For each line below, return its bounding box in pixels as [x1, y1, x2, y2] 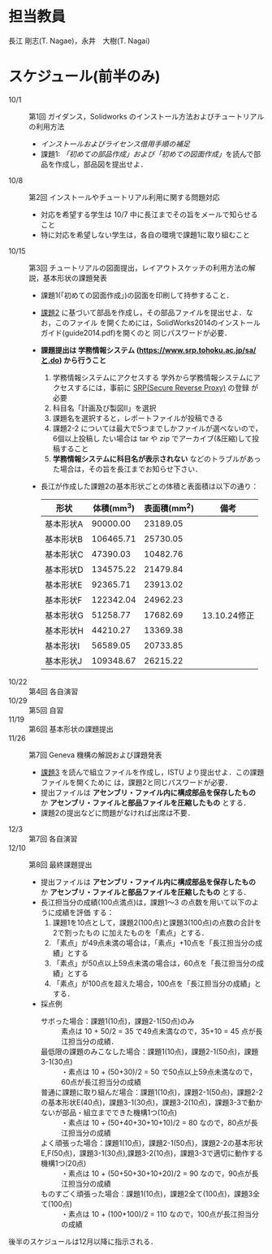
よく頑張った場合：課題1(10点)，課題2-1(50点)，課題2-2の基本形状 [40, 1139, 264, 1148]
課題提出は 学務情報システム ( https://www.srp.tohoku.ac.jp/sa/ [40, 345, 257, 354]
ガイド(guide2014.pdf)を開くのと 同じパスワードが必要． [40, 328, 231, 337]
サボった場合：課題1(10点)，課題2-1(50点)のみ [40, 1017, 195, 1026]
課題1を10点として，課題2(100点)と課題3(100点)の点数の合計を [52, 918, 262, 927]
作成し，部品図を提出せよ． [54, 159, 148, 169]
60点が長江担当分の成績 [60, 1078, 142, 1087]
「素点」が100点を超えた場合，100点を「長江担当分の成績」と [52, 978, 262, 988]
